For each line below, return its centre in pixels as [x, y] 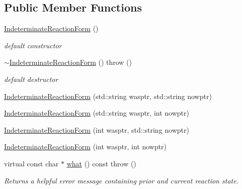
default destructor [31, 79]
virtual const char [31, 163]
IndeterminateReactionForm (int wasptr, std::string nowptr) [97, 129]
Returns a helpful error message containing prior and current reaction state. [121, 180]
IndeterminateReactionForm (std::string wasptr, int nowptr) [97, 113]
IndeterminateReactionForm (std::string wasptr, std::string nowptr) [108, 96]
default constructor [33, 45]
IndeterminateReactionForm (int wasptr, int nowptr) [86, 147]
